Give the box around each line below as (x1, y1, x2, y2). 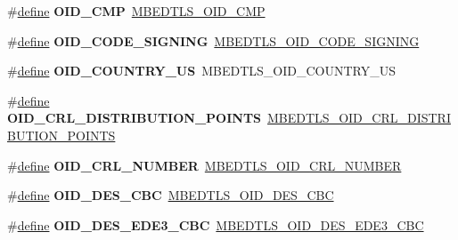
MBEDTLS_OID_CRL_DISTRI (267, 108, 451, 127)
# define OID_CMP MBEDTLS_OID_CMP (7, 2, 266, 20)
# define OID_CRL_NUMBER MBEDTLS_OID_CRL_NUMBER (7, 156, 402, 174)
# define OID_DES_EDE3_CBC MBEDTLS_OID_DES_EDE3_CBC (7, 215, 424, 234)
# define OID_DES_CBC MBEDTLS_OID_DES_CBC (7, 186, 334, 204)
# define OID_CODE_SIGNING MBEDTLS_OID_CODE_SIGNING (7, 31, 420, 50)
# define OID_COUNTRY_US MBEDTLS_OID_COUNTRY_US (7, 61, 396, 80)
